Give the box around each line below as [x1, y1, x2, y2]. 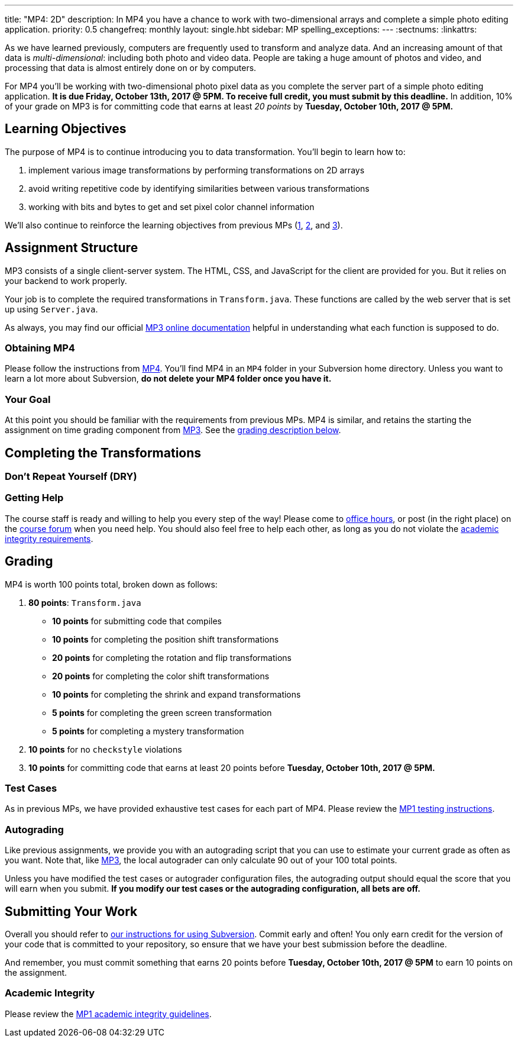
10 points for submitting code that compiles [52, 615, 222, 626]
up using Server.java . [5, 304, 98, 314]
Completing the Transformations [5, 445, 202, 460]
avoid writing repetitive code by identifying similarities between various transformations [28, 183, 370, 193]
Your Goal [5, 393, 51, 405]
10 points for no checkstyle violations [28, 744, 182, 754]
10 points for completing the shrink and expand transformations [52, 689, 301, 699]
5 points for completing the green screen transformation [52, 707, 272, 718]
